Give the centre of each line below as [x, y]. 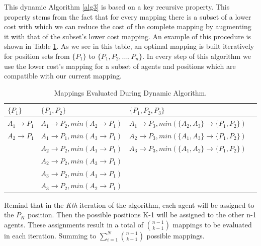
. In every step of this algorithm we [197, 56]
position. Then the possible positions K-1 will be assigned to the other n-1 [142, 215]
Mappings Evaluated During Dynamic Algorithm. [130, 92]
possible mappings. [176, 235]
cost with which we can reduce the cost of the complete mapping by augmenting [128, 26]
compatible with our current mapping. [63, 76]
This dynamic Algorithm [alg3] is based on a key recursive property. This [117, 7]
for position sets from [37, 56]
